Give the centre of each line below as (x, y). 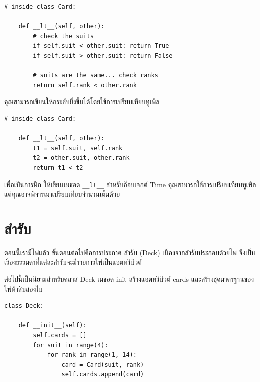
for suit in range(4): (71, 345)
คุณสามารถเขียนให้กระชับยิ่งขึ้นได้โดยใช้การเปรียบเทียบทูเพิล (82, 102)
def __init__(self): (53, 326)
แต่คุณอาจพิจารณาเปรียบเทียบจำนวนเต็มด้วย (62, 194)
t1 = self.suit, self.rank (78, 148)
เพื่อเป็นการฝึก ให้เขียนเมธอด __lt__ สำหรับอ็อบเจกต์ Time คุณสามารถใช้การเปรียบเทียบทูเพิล (130, 184)
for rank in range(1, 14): (92, 355)
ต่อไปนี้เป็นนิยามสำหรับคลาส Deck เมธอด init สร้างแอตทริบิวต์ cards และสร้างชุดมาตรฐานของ (129, 279)
